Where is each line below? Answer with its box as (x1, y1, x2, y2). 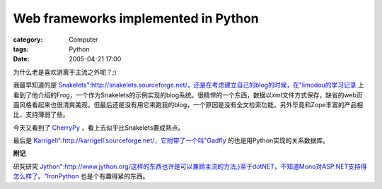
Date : (13, 55, 30, 63)
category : (13, 35, 43, 44)
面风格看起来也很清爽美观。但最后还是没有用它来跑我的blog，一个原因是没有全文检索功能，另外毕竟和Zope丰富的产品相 (13, 100, 364, 109)
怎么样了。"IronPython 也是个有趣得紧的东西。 (13, 172, 149, 181)
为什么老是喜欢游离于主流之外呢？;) (13, 68, 117, 76)
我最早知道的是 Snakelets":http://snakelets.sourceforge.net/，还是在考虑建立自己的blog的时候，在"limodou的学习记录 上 (13, 81, 364, 90)
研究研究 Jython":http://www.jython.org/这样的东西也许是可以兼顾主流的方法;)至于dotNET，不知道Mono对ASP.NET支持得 (13, 162, 367, 171)
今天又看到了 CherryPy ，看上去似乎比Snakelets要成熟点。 (13, 123, 185, 132)
